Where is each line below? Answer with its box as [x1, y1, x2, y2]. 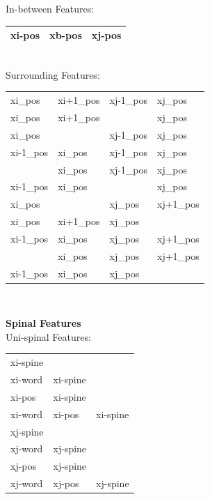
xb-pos [49, 28, 82, 43]
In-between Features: [6, 1, 95, 15]
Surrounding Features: [6, 67, 100, 82]
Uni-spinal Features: [6, 329, 91, 344]
